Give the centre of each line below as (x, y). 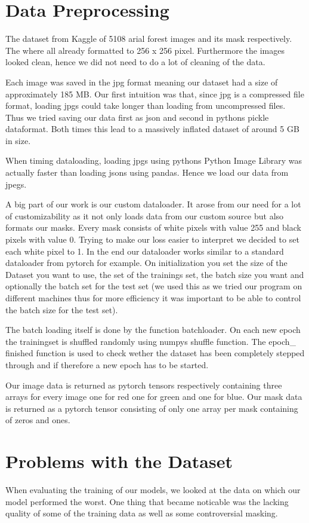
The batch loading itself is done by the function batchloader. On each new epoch (153, 330)
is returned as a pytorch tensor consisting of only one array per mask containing (152, 408)
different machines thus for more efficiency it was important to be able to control (153, 298)
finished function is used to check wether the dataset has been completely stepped (155, 353)
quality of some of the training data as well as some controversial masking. (142, 513)
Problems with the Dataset (119, 461)
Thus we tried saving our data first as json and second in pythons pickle (137, 117)
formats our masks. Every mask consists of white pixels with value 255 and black (153, 227)
